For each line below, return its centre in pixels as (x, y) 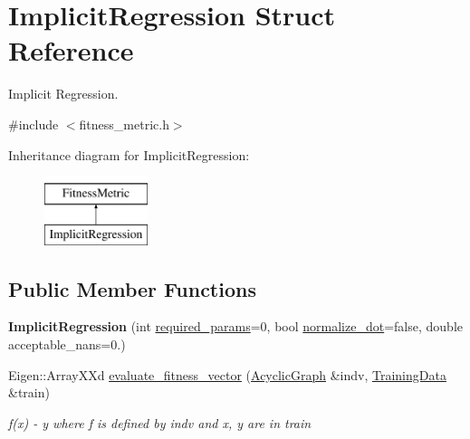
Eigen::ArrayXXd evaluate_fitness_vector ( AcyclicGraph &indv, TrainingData (227, 374)
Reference (71, 50)
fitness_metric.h (124, 124)
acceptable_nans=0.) (67, 344)
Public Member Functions (132, 288)
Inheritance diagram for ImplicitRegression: (129, 154)
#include (34, 124)
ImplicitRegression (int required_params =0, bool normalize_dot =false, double (235, 326)
